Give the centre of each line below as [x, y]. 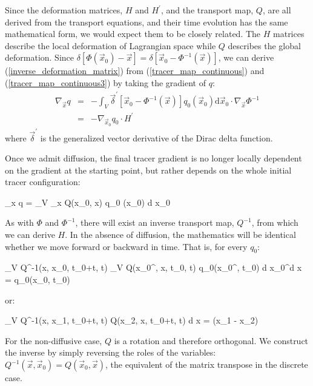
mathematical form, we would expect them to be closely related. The [133, 34]
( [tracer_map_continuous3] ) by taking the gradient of [105, 82]
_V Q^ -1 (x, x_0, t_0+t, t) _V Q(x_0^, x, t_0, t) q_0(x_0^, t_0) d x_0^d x [153, 267]
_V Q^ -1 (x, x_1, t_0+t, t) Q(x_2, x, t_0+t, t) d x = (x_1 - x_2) [132, 320]
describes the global [264, 45]
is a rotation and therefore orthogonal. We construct [211, 340]
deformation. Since [40, 57]
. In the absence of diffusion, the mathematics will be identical [180, 235]
